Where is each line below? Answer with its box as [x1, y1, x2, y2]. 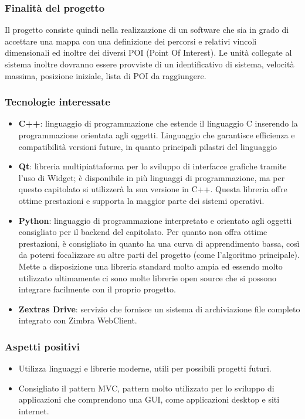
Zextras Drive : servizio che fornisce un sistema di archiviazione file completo [18, 302, 300, 315]
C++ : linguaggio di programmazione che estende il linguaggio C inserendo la [18, 117, 298, 130]
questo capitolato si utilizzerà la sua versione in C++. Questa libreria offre [18, 183, 287, 195]
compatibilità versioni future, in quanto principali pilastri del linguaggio [18, 140, 277, 152]
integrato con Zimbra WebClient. [18, 314, 137, 326]
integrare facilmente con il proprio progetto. [18, 283, 176, 295]
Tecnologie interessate [5, 94, 110, 109]
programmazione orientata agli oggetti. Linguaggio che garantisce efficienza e [18, 129, 295, 141]
